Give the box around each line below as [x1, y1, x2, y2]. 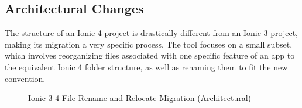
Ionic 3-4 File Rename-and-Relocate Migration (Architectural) [28, 92, 252, 104]
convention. [5, 72, 46, 84]
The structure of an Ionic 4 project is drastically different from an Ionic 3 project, [5, 27, 298, 39]
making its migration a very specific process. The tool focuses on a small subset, [5, 38, 293, 50]
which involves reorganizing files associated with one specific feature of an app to [5, 49, 295, 62]
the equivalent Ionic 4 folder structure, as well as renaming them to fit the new [5, 60, 288, 73]
